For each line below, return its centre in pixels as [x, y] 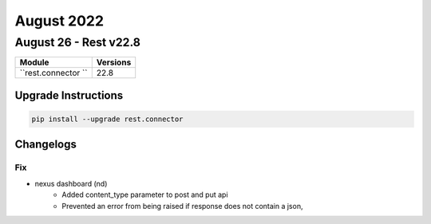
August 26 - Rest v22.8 [78, 42]
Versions [114, 62]
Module [34, 62]
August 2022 [59, 21]
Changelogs [46, 145]
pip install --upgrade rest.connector [107, 119]
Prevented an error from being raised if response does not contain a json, [182, 206]
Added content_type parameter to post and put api [145, 195]
